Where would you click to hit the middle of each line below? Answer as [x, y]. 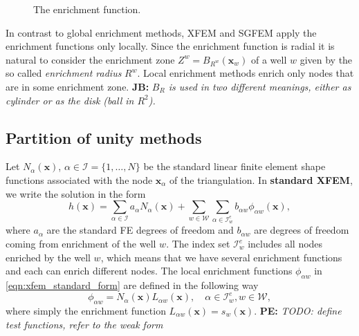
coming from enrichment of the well [81, 244]
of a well [269, 59]
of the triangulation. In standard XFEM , [261, 179]
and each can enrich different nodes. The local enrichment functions [149, 271]
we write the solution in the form [76, 193]
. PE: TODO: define [298, 310]
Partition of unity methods [104, 137]
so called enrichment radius [64, 73]
